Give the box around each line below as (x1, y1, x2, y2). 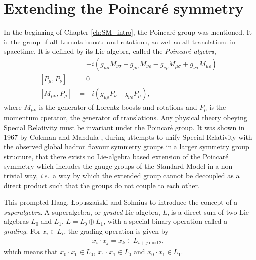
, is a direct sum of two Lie (167, 206, 249, 217)
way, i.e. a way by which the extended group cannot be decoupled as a (24, 171, 240, 181)
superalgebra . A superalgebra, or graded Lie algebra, (4, 206, 161, 217)
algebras (4, 216, 29, 226)
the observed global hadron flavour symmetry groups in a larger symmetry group (4, 141, 249, 152)
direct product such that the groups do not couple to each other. (4, 180, 200, 190)
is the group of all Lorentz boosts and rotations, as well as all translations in (4, 36, 236, 46)
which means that (4, 246, 58, 257)
